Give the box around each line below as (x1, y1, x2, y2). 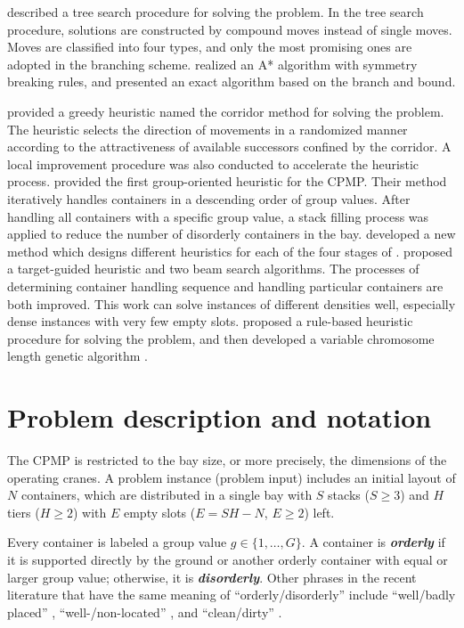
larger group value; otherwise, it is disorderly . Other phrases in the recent (7, 567, 417, 586)
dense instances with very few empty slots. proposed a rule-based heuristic (7, 312, 413, 330)
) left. (304, 502, 335, 521)
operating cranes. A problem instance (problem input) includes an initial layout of (7, 468, 456, 486)
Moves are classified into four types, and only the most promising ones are (7, 37, 412, 56)
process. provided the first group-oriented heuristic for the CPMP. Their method (7, 172, 447, 191)
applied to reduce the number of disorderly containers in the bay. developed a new (7, 224, 456, 243)
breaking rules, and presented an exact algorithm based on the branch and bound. (7, 72, 456, 91)
